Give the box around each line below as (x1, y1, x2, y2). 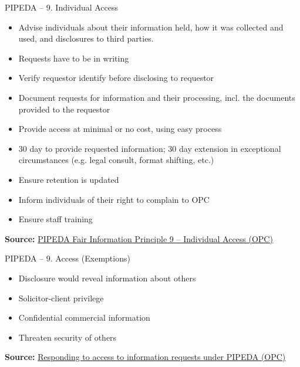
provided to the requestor (18, 103, 110, 115)
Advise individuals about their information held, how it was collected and (18, 21, 284, 33)
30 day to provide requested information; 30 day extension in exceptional (18, 142, 281, 154)
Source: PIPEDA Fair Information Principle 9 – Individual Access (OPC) (5, 232, 273, 244)
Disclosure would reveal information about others (18, 271, 196, 284)
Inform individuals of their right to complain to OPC (18, 193, 210, 205)
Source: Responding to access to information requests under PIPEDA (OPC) (5, 351, 286, 363)
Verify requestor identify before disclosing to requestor (18, 72, 214, 84)
